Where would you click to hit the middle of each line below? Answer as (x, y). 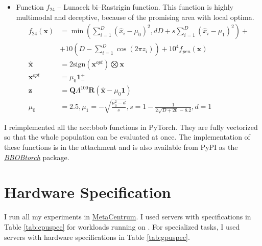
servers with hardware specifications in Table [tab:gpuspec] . (97, 237)
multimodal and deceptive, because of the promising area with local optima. (135, 17)
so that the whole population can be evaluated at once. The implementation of (127, 137)
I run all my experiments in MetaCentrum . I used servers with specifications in (128, 217)
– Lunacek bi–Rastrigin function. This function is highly (145, 7)
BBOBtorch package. (37, 157)
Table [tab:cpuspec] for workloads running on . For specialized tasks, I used (122, 226)
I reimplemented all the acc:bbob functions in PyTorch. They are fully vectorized (131, 127)
